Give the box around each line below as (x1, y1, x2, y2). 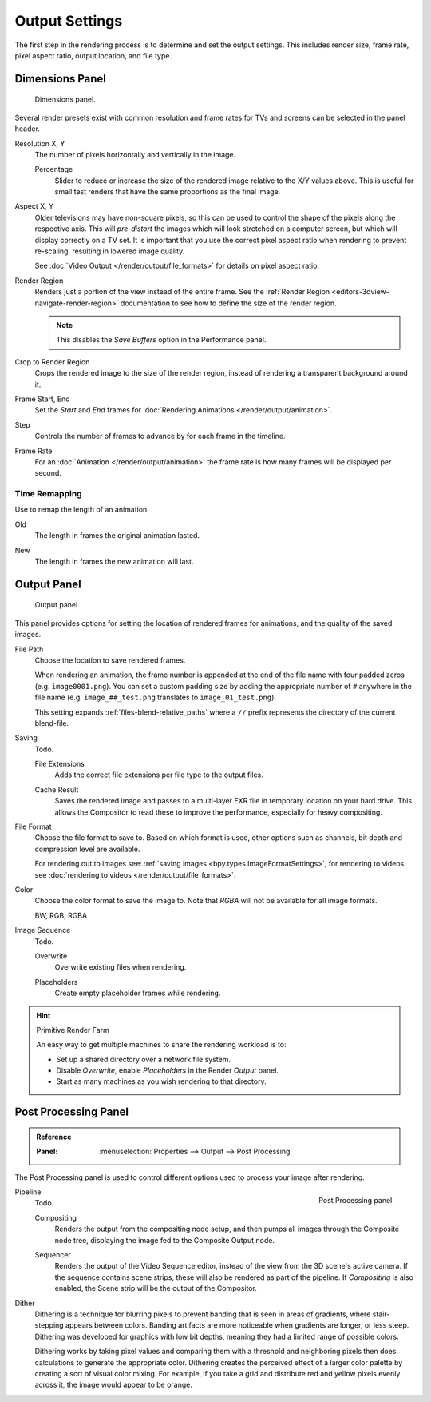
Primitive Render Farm (36, 1025, 109, 1034)
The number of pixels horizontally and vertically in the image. (34, 149, 236, 159)
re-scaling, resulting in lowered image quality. (34, 246, 185, 256)
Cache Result (34, 784, 79, 795)
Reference (36, 1132, 72, 1141)
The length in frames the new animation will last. (34, 556, 194, 566)
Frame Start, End (14, 394, 71, 404)
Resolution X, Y (14, 138, 65, 148)
